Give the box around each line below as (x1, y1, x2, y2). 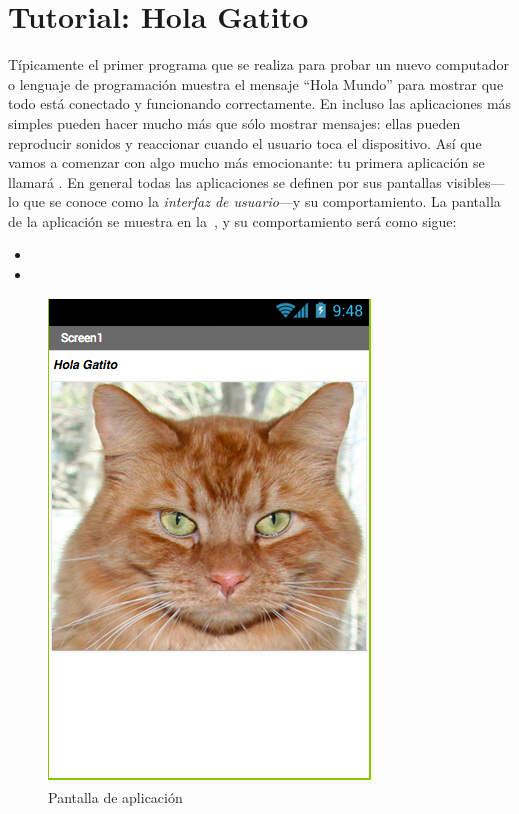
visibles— (446, 171, 505, 192)
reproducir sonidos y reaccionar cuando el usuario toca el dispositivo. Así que (8, 132, 482, 153)
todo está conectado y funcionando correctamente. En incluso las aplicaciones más (8, 93, 512, 114)
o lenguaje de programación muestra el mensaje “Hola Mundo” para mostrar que (8, 73, 504, 94)
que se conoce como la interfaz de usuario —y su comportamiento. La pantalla (23, 191, 501, 212)
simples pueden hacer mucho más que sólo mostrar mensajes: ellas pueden (8, 112, 461, 133)
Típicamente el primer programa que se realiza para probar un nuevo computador (8, 54, 509, 75)
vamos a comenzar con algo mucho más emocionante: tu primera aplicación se (8, 152, 485, 173)
